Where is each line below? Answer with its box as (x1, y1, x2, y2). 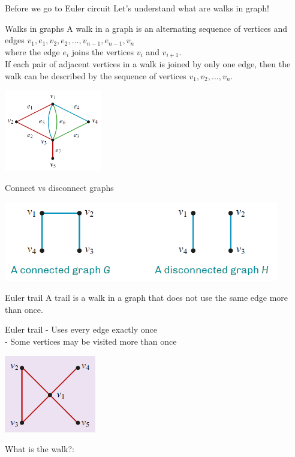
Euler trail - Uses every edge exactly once (5, 323, 157, 336)
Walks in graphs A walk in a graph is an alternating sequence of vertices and (5, 22, 288, 34)
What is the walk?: (5, 443, 74, 455)
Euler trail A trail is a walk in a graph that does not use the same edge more (5, 291, 288, 304)
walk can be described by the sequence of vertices (5, 69, 186, 82)
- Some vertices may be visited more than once (5, 334, 177, 347)
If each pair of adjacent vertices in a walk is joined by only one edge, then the (5, 58, 291, 70)
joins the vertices (71, 45, 134, 58)
